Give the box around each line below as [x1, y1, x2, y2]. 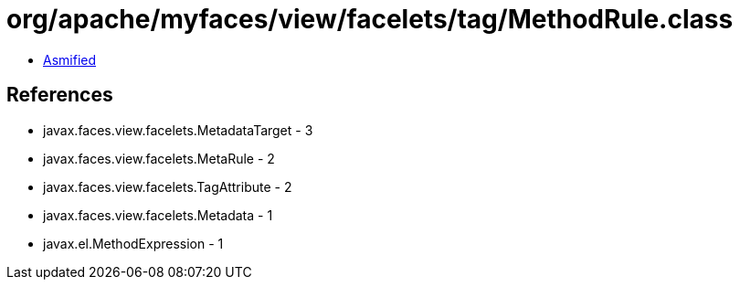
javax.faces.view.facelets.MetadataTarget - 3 [43, 122, 313, 138]
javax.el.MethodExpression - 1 [43, 235, 224, 251]
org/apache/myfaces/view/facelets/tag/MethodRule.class [6, 4, 734, 35]
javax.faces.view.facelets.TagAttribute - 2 [43, 178, 292, 195]
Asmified [43, 51, 97, 68]
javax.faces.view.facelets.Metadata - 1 [43, 207, 273, 223]
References [6, 83, 113, 107]
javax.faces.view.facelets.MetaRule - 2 [43, 150, 275, 166]
